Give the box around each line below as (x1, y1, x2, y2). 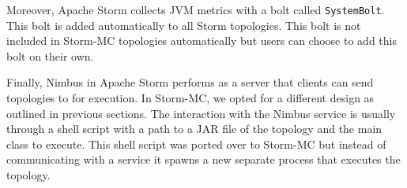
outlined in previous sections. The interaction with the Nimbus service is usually (6, 105, 396, 121)
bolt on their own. (6, 47, 94, 64)
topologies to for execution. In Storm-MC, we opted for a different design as (6, 90, 375, 106)
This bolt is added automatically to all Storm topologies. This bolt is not (6, 17, 361, 33)
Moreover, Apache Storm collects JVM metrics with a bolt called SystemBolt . (6, 2, 385, 17)
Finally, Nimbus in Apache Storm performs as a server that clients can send (6, 74, 374, 90)
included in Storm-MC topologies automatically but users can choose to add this (6, 32, 397, 49)
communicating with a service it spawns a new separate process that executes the (6, 151, 401, 168)
